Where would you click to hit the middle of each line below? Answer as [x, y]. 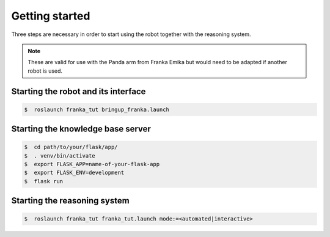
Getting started [51, 16]
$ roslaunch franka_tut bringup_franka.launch [97, 109]
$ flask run [44, 181]
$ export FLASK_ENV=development [74, 173]
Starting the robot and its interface [79, 91]
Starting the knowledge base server [81, 129]
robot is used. [45, 71]
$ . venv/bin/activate [60, 155]
